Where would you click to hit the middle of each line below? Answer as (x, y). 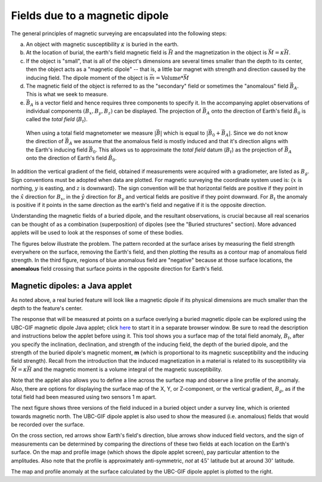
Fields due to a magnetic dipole (90, 16)
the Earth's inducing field (57, 150)
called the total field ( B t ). (57, 120)
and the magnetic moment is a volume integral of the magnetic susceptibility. (128, 369)
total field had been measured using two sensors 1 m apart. (84, 397)
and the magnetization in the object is (221, 52)
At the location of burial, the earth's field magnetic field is (96, 52)
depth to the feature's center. (47, 308)
